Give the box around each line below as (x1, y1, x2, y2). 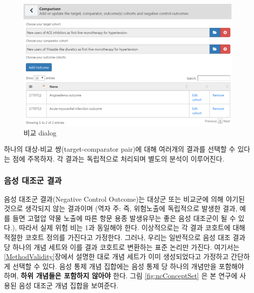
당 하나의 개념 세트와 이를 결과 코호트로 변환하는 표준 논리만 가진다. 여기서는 (4, 241, 240, 252)
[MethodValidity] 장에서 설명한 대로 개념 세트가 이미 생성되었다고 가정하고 (4, 251, 229, 262)
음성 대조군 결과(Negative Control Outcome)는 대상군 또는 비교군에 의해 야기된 (4, 193, 245, 204)
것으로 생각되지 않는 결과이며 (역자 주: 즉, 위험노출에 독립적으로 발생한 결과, (4, 203, 237, 213)
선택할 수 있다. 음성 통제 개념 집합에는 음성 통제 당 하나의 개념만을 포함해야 (12, 261, 244, 271)
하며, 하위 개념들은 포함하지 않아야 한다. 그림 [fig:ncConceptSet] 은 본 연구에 (4, 270, 238, 281)
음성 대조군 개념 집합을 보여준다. (19, 280, 119, 290)
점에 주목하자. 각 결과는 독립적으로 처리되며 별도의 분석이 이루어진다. (12, 153, 225, 163)
